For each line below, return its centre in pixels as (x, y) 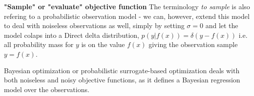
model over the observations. (47, 89)
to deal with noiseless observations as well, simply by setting (94, 25)
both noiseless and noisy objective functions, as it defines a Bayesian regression (122, 80)
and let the (222, 25)
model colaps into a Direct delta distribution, (72, 35)
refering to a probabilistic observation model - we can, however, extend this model (127, 16)
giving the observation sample (193, 44)
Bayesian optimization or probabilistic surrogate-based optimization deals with (122, 70)
